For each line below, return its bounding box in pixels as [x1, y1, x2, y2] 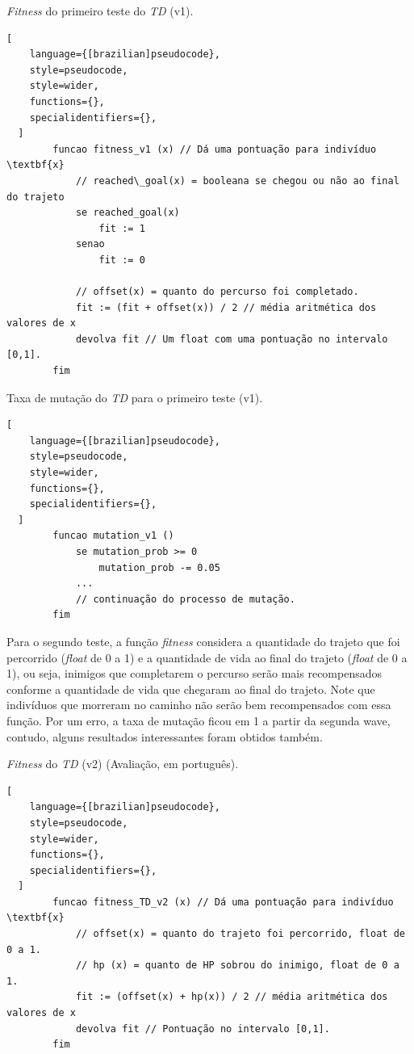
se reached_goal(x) [75, 207, 180, 219]
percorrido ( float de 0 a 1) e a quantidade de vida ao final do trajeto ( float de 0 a [6, 649, 408, 666]
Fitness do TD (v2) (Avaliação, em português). [6, 755, 239, 772]
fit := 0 [98, 254, 145, 266]
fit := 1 [98, 222, 145, 234]
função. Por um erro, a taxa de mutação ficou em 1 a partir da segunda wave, [6, 712, 391, 729]
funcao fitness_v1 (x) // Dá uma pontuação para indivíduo [52, 143, 377, 155]
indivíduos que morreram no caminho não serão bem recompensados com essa [6, 696, 391, 713]
